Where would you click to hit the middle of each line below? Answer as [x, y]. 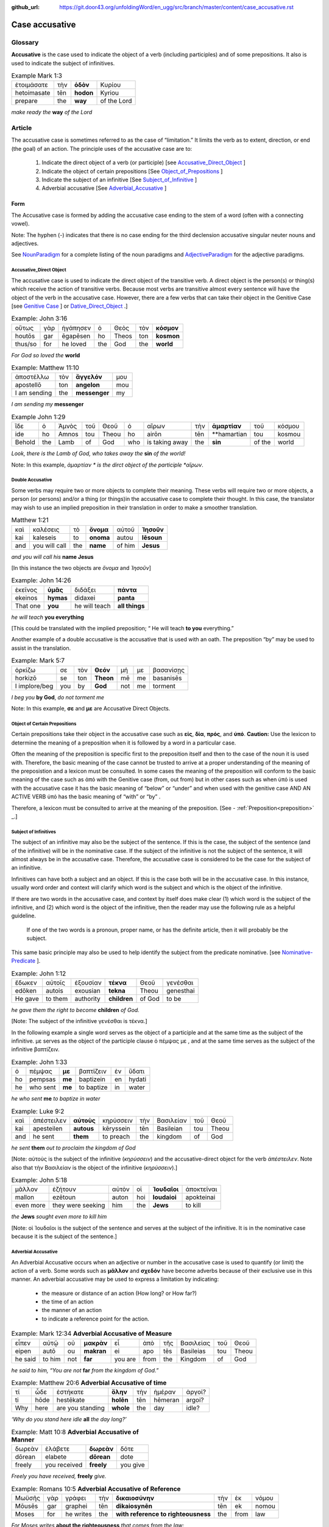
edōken [26, 991]
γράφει [76, 1498]
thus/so [26, 344]
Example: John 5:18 [39, 1180]
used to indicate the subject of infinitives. [63, 63]
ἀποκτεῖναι [201, 1189]
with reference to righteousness [164, 1514]
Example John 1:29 [38, 417]
